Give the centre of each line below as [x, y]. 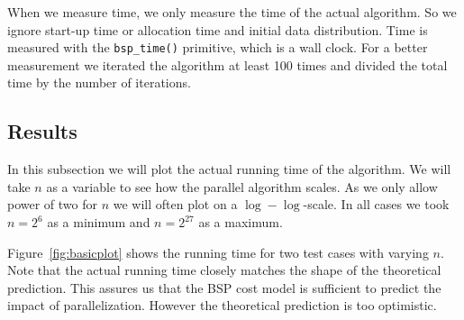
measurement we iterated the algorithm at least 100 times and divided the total [227, 64]
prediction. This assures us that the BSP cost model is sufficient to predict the [224, 287]
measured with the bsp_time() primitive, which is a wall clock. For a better [218, 47]
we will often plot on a [175, 204]
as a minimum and [99, 222]
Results [42, 131]
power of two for [53, 204]
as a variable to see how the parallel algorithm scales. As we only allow [242, 186]
